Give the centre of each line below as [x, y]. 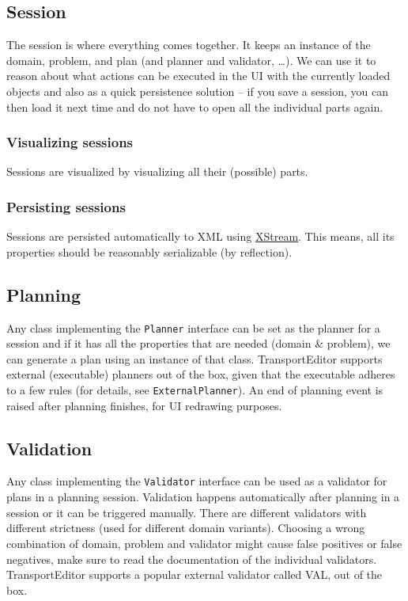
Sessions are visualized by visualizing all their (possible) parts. [157, 171]
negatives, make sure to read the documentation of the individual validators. [192, 559]
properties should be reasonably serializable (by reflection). [149, 251]
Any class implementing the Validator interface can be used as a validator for [197, 481]
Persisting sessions [66, 206]
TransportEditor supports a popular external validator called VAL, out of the [195, 574]
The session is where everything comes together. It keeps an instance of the [189, 45]
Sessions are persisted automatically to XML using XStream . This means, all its [200, 236]
